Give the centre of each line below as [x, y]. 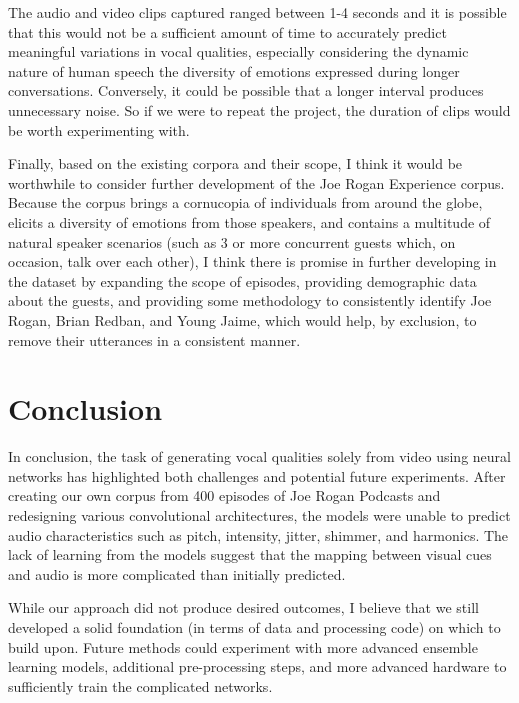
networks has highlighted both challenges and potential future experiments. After [257, 475]
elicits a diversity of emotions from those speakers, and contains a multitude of [249, 221]
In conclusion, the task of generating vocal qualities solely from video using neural [259, 456]
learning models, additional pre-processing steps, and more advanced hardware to [257, 666]
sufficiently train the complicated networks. [140, 685]
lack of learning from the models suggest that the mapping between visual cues [250, 554]
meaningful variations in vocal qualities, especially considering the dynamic [238, 51]
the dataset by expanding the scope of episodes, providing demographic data [242, 280]
